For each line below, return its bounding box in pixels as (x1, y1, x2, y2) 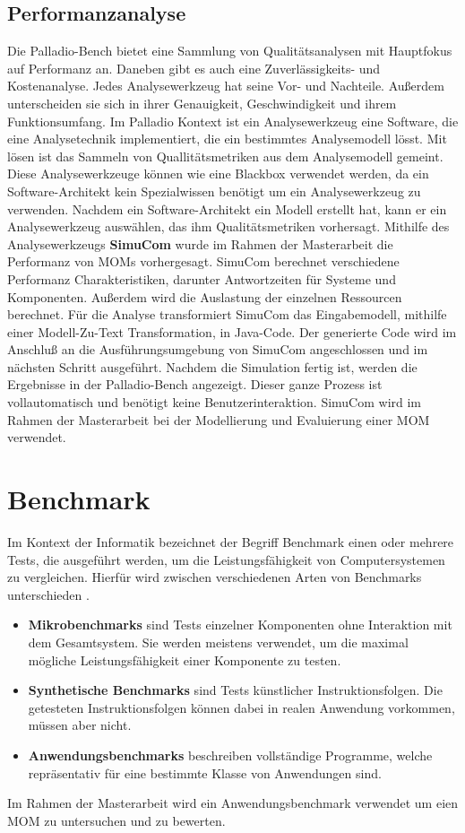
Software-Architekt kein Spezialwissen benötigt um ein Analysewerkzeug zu (7, 181, 421, 200)
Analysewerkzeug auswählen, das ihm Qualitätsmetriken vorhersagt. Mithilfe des (7, 217, 450, 236)
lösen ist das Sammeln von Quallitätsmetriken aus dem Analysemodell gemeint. (7, 146, 443, 165)
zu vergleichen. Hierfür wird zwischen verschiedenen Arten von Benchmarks (7, 568, 422, 586)
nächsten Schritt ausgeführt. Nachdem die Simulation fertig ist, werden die (7, 357, 418, 376)
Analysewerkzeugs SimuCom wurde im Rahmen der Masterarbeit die (7, 234, 393, 253)
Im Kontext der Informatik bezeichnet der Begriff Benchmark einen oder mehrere (7, 532, 454, 551)
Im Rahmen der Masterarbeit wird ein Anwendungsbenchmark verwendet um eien (7, 794, 459, 812)
